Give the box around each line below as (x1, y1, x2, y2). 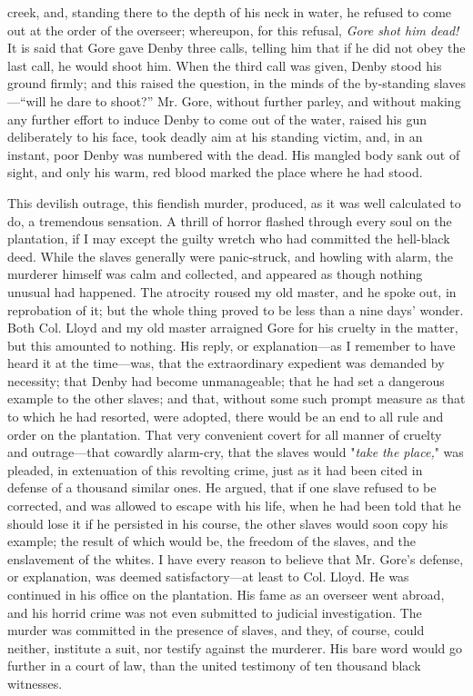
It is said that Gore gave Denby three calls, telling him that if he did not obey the (7, 38, 466, 57)
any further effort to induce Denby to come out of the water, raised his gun (7, 109, 427, 128)
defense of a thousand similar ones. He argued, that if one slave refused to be (7, 478, 437, 497)
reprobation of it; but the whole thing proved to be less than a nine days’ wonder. (7, 300, 464, 319)
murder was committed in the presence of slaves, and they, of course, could (7, 621, 425, 640)
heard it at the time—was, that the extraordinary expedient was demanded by (7, 353, 445, 373)
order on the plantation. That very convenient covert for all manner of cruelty (7, 424, 442, 443)
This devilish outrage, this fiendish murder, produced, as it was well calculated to (7, 193, 461, 212)
